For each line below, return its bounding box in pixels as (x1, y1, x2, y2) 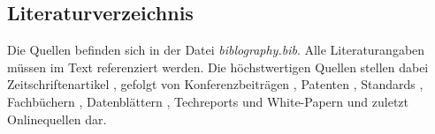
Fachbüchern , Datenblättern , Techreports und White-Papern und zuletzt (7, 92, 408, 110)
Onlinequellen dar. (7, 109, 107, 128)
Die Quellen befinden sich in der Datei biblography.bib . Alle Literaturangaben (7, 41, 425, 59)
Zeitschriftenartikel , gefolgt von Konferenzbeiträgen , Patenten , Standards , (7, 75, 424, 93)
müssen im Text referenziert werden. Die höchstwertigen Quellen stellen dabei (7, 57, 429, 76)
